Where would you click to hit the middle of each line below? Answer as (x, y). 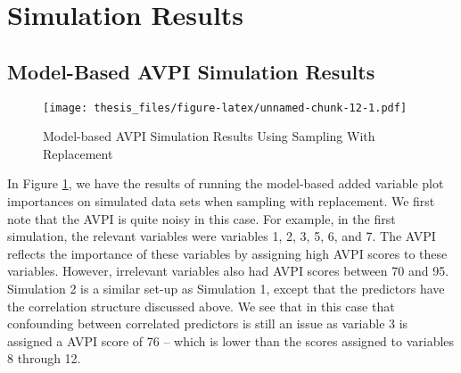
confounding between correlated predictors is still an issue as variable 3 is (208, 323)
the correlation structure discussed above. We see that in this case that (201, 306)
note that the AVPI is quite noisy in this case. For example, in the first (202, 218)
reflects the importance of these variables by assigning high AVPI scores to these (227, 253)
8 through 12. (44, 358)
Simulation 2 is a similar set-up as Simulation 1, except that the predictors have (226, 288)
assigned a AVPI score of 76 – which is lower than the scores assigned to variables (231, 340)
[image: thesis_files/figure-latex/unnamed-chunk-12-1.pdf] (225, 108)
